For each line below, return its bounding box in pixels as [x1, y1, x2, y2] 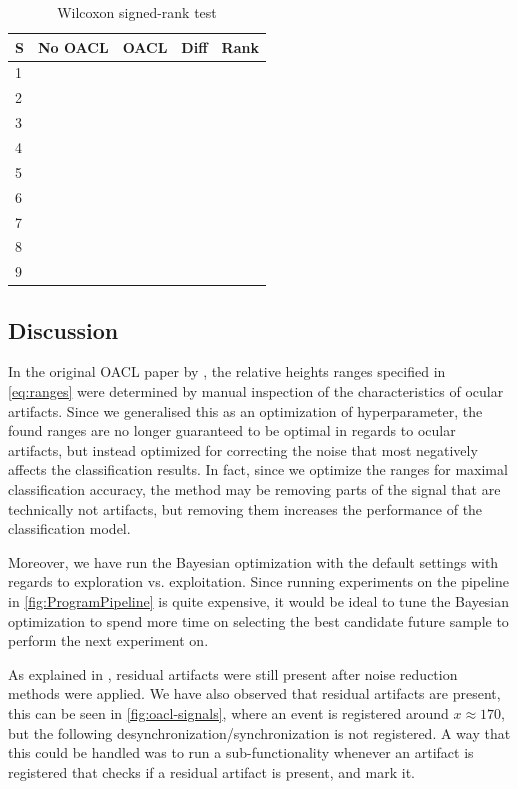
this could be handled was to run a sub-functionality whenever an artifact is [8, 742, 474, 763]
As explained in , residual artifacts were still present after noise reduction [8, 663, 458, 684]
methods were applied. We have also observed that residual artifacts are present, [8, 683, 501, 704]
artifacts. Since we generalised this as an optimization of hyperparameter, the [8, 400, 483, 421]
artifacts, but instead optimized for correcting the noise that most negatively [8, 439, 478, 460]
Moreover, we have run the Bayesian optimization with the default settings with [8, 551, 499, 572]
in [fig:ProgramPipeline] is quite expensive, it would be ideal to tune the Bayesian [8, 591, 510, 612]
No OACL [37, 36, 109, 57]
